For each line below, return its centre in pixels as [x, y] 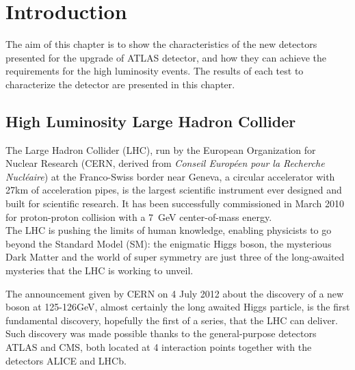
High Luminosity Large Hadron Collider [151, 121]
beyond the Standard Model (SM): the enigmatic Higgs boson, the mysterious [169, 243]
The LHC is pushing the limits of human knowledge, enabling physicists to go [169, 230]
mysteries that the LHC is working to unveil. [100, 270]
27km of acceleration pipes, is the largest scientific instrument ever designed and [174, 190]
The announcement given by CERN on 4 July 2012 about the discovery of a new [175, 293]
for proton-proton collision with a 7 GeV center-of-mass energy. [139, 216]
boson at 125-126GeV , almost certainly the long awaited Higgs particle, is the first [178, 307]
